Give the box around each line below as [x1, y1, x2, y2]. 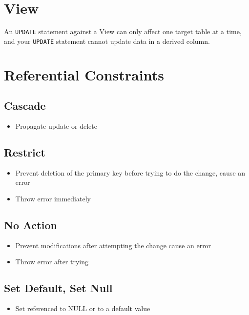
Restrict [4, 145, 45, 159]
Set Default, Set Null [4, 280, 113, 295]
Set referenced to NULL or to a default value [15, 303, 150, 314]
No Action [4, 217, 57, 232]
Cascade [4, 98, 46, 113]
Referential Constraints [4, 64, 164, 84]
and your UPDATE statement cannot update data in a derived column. [4, 36, 210, 46]
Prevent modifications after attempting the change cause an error [15, 240, 211, 250]
